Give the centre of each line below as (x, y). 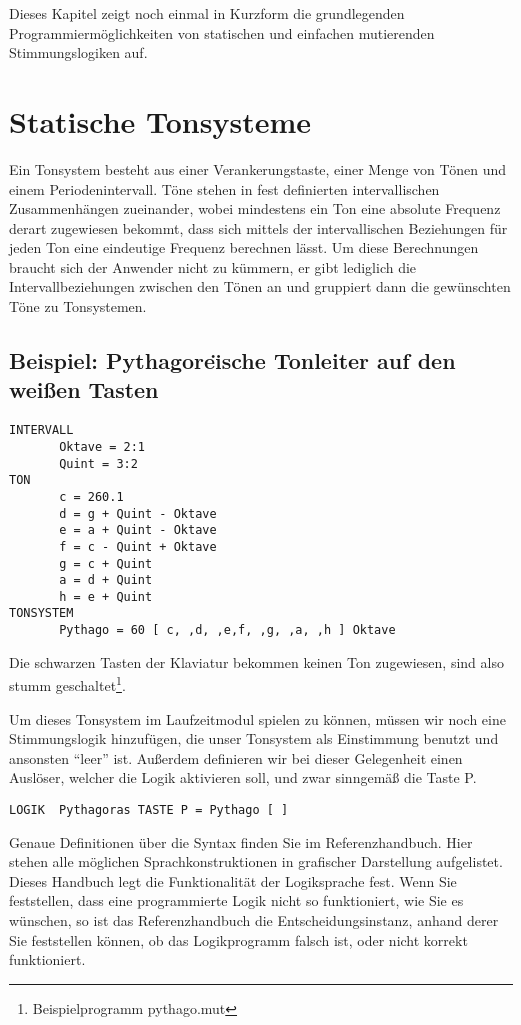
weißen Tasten (84, 389)
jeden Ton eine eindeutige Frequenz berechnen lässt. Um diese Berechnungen (244, 247)
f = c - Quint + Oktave (138, 546)
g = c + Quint (106, 563)
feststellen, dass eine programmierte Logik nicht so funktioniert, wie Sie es (236, 900)
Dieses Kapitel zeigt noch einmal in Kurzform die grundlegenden (207, 13)
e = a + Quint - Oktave (138, 530)
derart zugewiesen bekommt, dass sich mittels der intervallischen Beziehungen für (258, 227)
